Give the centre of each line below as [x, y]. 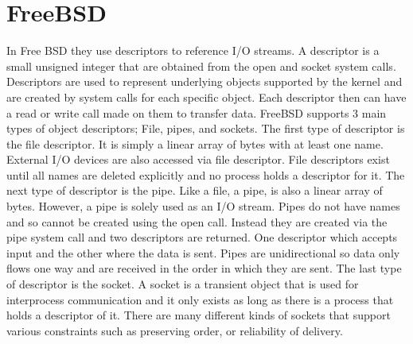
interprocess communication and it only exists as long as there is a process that [200, 299]
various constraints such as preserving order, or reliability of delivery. [175, 330]
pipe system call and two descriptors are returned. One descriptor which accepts [202, 237]
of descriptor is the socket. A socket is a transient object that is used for [183, 284]
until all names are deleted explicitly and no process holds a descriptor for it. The [206, 174]
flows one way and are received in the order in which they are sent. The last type [204, 268]
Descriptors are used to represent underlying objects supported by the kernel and [205, 81]
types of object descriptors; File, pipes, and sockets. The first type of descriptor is [206, 128]
